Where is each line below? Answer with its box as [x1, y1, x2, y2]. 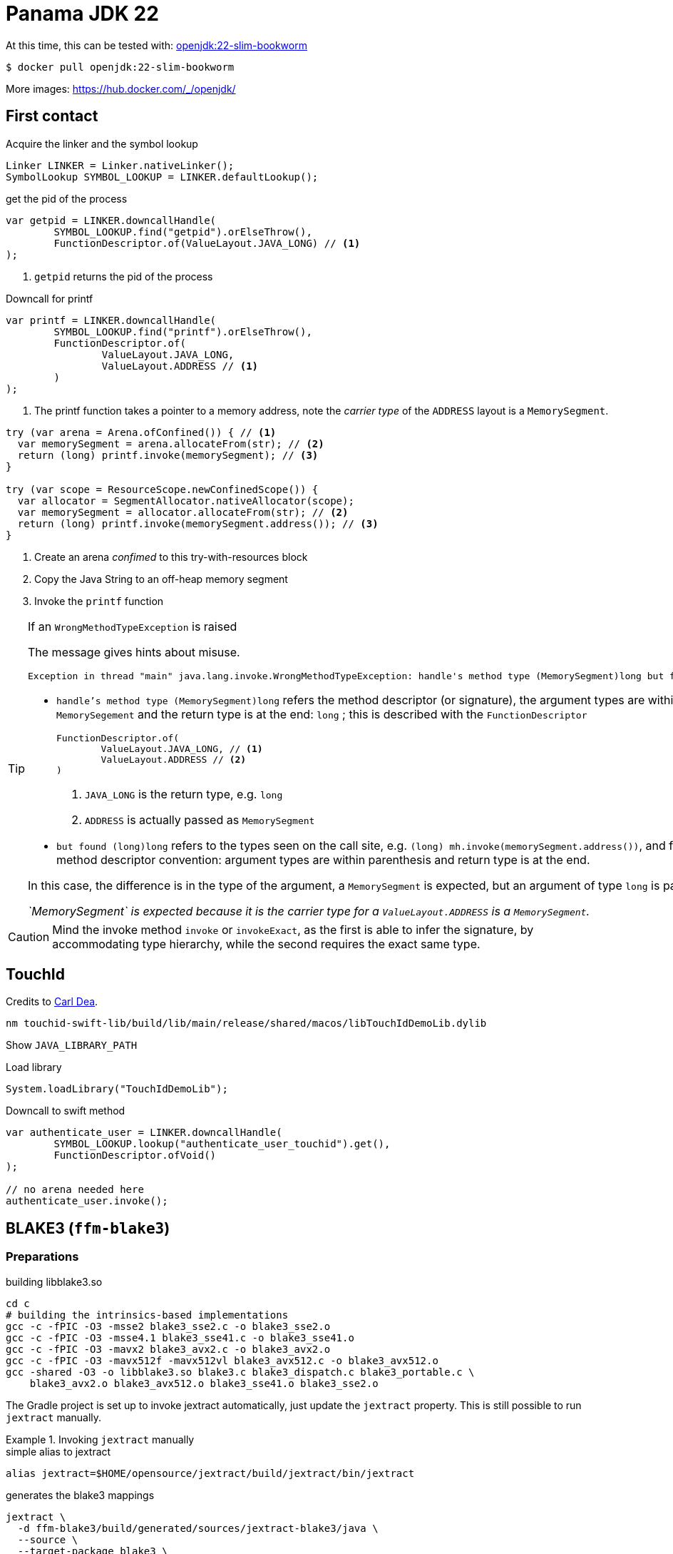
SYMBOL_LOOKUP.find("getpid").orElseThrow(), [53, 225, 312, 238]
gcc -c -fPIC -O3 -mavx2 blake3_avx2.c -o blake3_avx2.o [6, 1343, 331, 1355]
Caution [8, 929, 50, 944]
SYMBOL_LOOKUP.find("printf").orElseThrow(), [53, 325, 312, 337]
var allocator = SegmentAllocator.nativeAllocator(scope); [17, 494, 354, 507]
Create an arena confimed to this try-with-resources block [34, 550, 308, 563]
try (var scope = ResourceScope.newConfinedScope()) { [6, 483, 319, 495]
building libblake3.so [6, 1275, 103, 1288]
